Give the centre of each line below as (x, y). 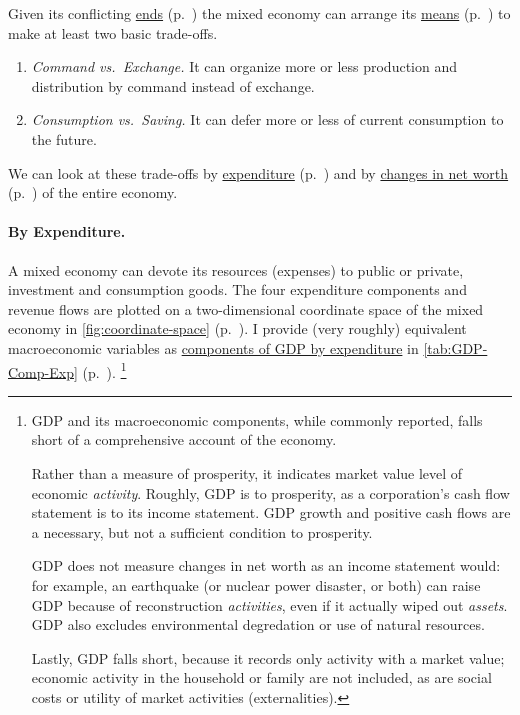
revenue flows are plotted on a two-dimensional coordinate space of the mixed (246, 308)
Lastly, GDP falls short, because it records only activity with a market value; (268, 657)
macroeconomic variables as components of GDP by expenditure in (213, 347)
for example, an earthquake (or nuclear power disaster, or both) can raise (256, 584)
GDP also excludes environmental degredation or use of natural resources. (258, 624)
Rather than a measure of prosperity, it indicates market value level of (247, 472)
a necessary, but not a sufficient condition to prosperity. (202, 531)
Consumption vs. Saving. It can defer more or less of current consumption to (267, 119)
